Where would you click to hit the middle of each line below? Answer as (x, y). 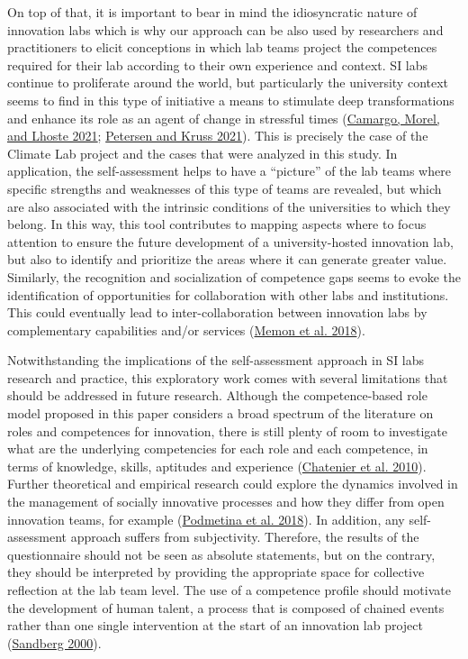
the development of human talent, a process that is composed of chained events (226, 607)
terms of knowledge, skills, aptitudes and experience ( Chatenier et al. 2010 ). (217, 466)
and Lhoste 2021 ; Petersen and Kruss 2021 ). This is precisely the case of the (218, 136)
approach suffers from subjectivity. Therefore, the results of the (245, 537)
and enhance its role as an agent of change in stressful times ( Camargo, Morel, (224, 118)
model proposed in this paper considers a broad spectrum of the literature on (220, 413)
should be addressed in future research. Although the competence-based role (217, 395)
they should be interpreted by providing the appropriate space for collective (216, 572)
